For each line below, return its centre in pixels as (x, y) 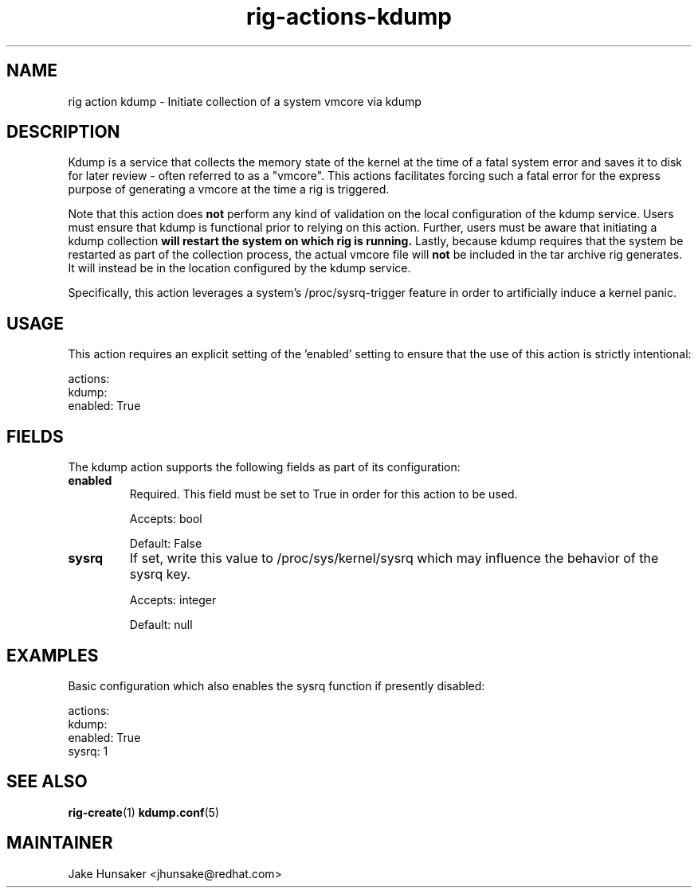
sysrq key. (160, 574)
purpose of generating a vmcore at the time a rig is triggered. (229, 189)
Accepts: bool (166, 519)
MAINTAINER (60, 843)
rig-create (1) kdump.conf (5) (144, 812)
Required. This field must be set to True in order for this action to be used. (324, 494)
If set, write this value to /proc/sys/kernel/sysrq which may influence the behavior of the (394, 558)
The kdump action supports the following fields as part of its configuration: (264, 467)
